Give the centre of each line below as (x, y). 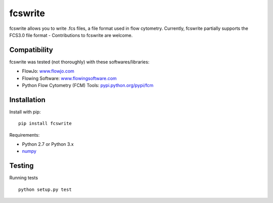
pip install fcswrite (45, 124)
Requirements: (25, 135)
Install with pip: (25, 112)
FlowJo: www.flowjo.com (48, 71)
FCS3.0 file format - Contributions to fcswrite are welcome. (71, 35)
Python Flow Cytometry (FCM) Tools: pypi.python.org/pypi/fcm (88, 86)
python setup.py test (45, 189)
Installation (27, 99)
